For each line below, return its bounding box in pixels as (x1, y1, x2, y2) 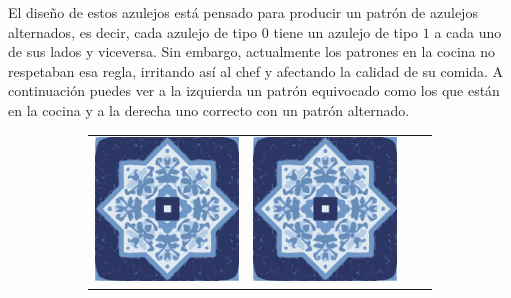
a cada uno (434, 21, 502, 42)
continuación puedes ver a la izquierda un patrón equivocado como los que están (8, 80, 500, 101)
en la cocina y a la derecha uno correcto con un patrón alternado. (8, 99, 410, 120)
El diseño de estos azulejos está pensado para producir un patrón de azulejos (8, 2, 478, 22)
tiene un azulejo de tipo (273, 21, 419, 42)
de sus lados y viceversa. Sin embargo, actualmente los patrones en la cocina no (8, 41, 496, 62)
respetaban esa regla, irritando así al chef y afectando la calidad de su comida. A (8, 60, 504, 81)
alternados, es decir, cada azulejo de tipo (8, 21, 258, 42)
